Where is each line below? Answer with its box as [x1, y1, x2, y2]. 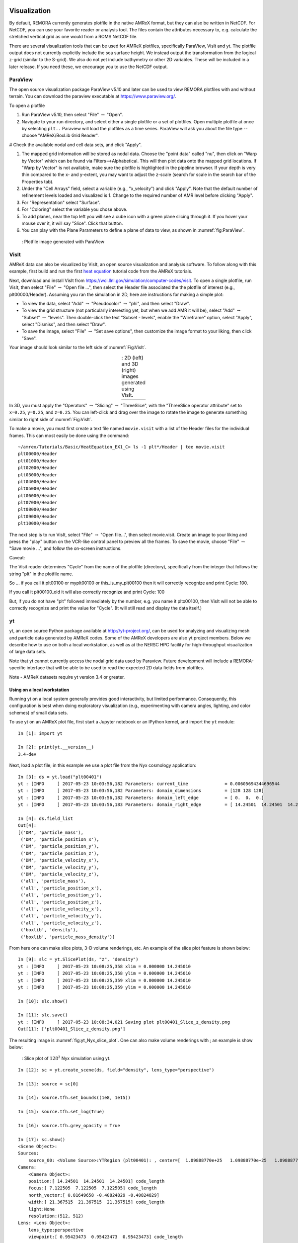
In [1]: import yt [18, 730, 63, 736]
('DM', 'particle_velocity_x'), [20, 858, 99, 863]
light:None [28, 1206, 55, 1212]
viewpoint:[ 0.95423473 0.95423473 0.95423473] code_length [28, 1234, 183, 1240]
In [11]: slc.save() [18, 1012, 68, 1018]
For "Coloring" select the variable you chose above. [21, 206, 128, 212]
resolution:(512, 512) [28, 1213, 84, 1219]
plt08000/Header [18, 507, 58, 512]
